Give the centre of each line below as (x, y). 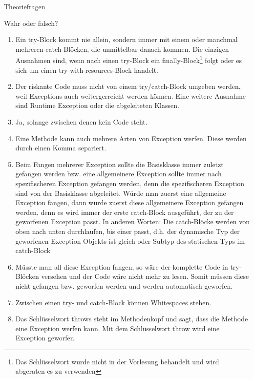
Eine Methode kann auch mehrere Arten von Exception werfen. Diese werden (131, 138)
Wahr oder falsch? (31, 23)
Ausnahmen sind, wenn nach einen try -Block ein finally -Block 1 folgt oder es (128, 60)
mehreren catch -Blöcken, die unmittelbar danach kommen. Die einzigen (122, 49)
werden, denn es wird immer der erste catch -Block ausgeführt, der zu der (125, 212)
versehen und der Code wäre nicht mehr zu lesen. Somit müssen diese (145, 276)
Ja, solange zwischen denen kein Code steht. (81, 122)
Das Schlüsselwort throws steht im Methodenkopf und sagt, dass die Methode (132, 319)
